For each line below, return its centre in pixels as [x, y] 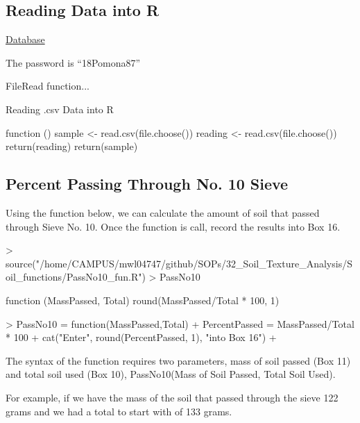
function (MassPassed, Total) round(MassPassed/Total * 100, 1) [143, 300]
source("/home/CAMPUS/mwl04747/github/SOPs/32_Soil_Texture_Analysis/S [179, 263]
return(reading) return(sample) [72, 146]
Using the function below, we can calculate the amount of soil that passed [163, 212]
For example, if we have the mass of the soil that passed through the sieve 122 [172, 397]
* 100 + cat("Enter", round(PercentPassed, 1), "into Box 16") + [141, 337]
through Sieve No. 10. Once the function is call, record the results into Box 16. [173, 226]
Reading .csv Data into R [60, 109]
